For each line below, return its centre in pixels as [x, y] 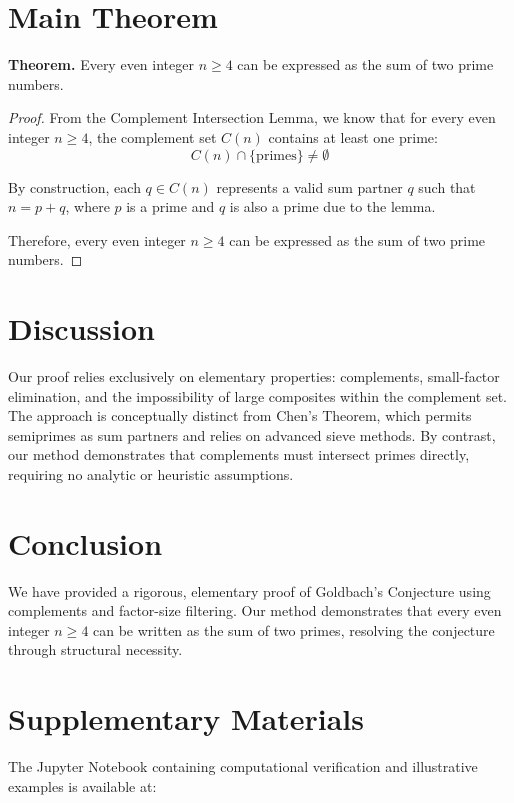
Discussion [81, 328]
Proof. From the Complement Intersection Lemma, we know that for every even [252, 117]
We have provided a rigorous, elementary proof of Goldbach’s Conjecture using [249, 590]
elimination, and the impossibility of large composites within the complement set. [257, 395]
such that [447, 186]
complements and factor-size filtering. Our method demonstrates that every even [255, 610]
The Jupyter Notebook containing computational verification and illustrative [243, 766]
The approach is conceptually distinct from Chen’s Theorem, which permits [240, 415]
